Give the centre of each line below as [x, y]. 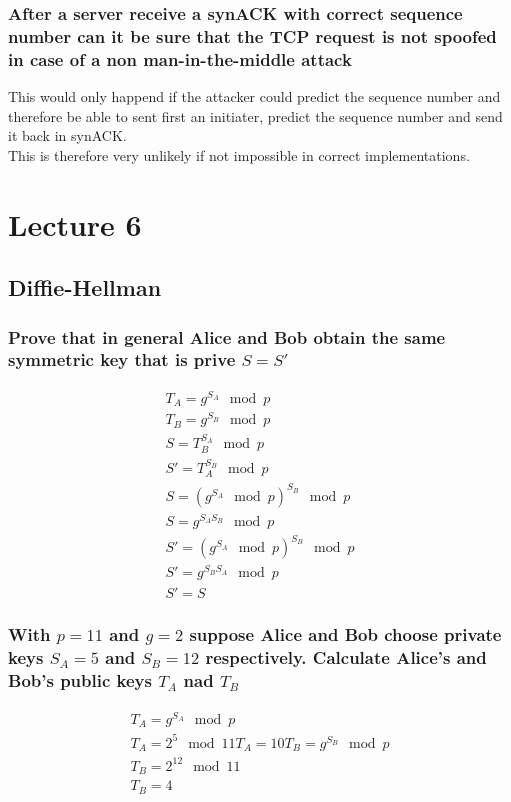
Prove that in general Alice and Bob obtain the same [227, 336]
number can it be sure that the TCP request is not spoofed [252, 35]
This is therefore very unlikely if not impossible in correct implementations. [239, 154]
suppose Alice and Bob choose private [345, 634]
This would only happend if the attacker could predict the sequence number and [254, 96]
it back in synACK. [67, 135]
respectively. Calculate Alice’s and [346, 657]
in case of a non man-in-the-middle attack [180, 58]
